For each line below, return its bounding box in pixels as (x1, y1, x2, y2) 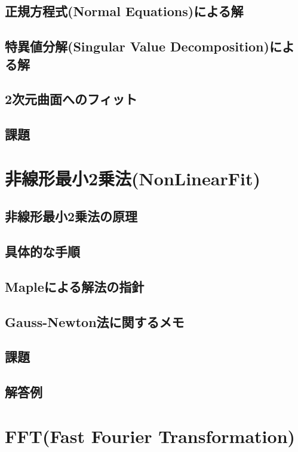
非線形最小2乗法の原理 (5, 207, 138, 225)
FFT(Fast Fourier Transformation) (5, 423, 296, 448)
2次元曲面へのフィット (5, 90, 137, 108)
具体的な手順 (5, 242, 80, 261)
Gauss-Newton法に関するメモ (5, 312, 185, 331)
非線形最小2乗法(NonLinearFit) (5, 166, 260, 190)
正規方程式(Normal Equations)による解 (5, 2, 244, 20)
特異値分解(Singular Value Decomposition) (5, 37, 269, 56)
